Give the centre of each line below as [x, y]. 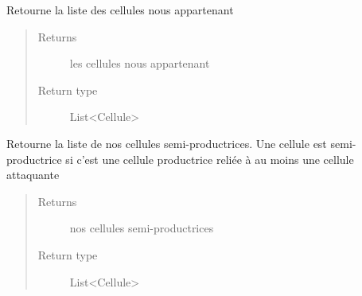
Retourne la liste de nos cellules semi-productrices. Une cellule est [167, 143]
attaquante [33, 175]
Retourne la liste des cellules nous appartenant [120, 10]
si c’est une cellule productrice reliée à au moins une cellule [210, 159]
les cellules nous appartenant [140, 63]
